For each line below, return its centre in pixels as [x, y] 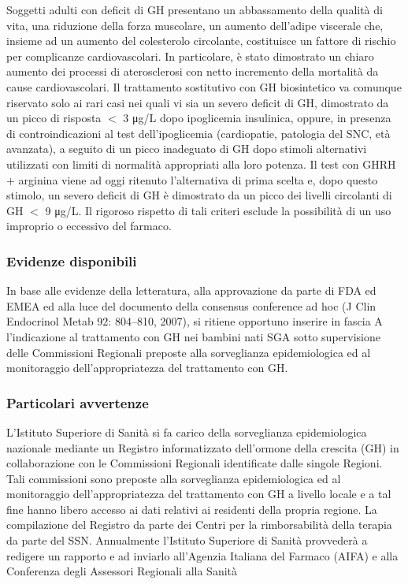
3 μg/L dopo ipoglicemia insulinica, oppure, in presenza [257, 118]
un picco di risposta [54, 118]
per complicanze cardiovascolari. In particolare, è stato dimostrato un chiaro [190, 56]
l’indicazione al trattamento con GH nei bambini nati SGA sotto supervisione [193, 336]
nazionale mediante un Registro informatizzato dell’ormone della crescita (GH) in [203, 447]
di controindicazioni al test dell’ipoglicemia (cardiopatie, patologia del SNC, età [198, 133]
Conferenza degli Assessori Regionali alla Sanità [122, 571]
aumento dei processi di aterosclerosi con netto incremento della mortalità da [193, 71]
